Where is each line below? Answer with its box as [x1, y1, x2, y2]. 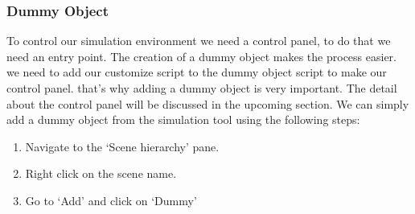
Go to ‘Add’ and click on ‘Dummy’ [25, 191, 197, 208]
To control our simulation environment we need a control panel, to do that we [6, 32, 391, 49]
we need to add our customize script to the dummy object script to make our [6, 64, 387, 80]
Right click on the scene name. [25, 165, 177, 182]
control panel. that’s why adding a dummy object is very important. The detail [6, 80, 397, 96]
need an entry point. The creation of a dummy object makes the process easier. [6, 47, 397, 64]
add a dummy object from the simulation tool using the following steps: [6, 111, 360, 128]
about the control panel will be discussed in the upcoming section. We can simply [6, 95, 409, 112]
